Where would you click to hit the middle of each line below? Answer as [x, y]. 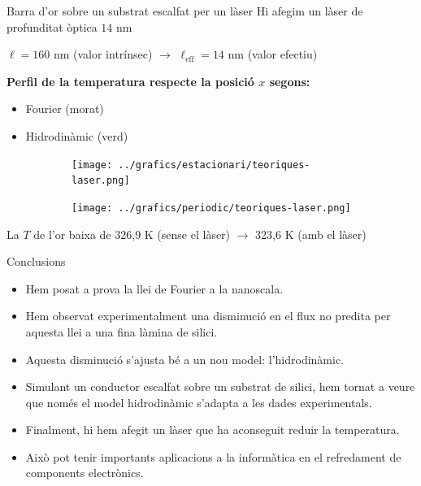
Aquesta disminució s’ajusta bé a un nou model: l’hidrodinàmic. [185, 359]
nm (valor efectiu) [273, 54]
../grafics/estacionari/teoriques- [214, 165]
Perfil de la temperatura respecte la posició [130, 81]
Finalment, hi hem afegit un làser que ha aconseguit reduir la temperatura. [213, 430]
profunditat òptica [52, 26]
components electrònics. [85, 473]
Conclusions [36, 261]
